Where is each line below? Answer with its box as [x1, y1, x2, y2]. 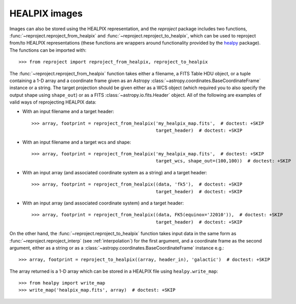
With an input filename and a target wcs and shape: [22, 139, 131, 145]
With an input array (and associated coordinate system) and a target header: [22, 200, 184, 206]
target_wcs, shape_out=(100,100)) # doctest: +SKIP [155, 158, 291, 164]
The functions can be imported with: [9, 47, 87, 53]
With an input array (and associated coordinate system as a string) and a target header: [22, 169, 207, 175]
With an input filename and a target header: [22, 108, 114, 115]
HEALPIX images [9, 8, 83, 19]
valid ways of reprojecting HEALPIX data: [9, 99, 96, 105]
